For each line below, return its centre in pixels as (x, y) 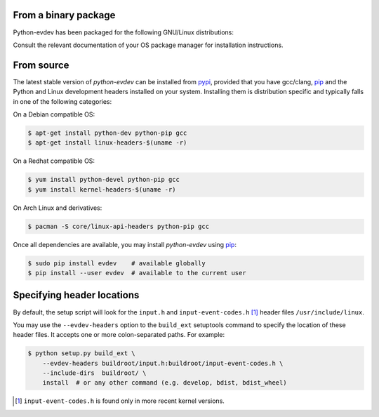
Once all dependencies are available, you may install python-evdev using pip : (125, 244)
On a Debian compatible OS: (54, 114)
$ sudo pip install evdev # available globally (117, 263)
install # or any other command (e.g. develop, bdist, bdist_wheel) (165, 383)
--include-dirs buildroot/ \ (94, 373)
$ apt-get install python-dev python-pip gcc (107, 133)
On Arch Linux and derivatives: (58, 208)
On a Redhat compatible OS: (54, 161)
